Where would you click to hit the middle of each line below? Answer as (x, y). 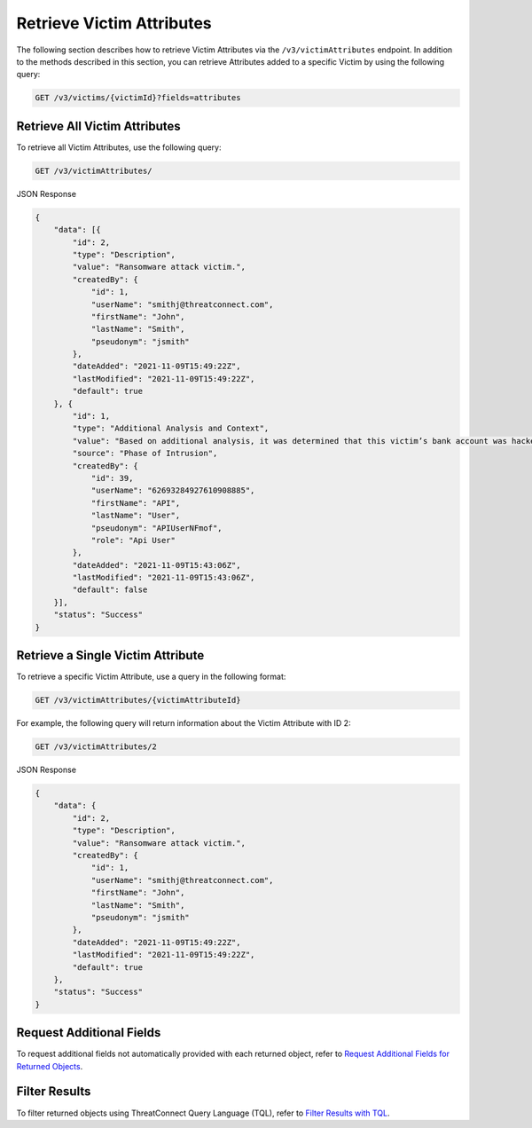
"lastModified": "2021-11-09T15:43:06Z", (164, 578)
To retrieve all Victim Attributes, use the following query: (119, 147)
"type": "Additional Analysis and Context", (171, 429)
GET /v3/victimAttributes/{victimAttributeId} (138, 700)
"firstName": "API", (136, 503)
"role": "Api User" (133, 540)
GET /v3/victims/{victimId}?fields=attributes (138, 98)
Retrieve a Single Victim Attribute (110, 655)
